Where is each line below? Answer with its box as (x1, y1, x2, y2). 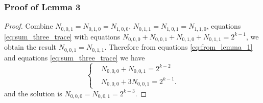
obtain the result (4, 42, 57, 52)
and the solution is (4, 88, 62, 98)
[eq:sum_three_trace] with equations (4, 31, 121, 42)
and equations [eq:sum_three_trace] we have (4, 52, 145, 63)
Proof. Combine (4, 20, 53, 31)
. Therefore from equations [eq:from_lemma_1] (104, 42, 253, 52)
